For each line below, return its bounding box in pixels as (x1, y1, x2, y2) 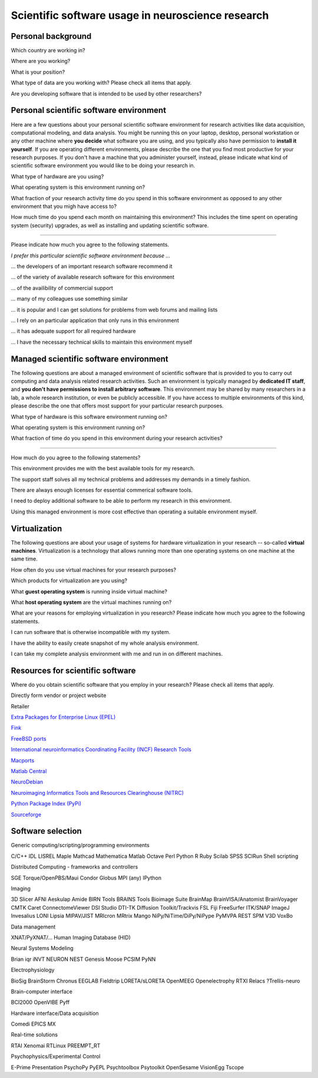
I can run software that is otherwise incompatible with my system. (11, 629, 171, 636)
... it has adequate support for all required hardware (11, 327, 136, 335)
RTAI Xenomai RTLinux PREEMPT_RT (11, 1042, 101, 1049)
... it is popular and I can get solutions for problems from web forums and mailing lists (11, 306, 218, 313)
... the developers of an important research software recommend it (11, 263, 173, 270)
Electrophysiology (11, 966, 55, 974)
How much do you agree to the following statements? (11, 454, 141, 461)
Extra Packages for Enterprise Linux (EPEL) (11, 714, 116, 721)
